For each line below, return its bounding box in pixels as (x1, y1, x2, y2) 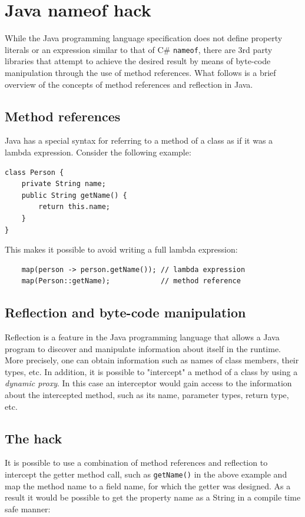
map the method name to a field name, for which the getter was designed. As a (5, 479, 291, 492)
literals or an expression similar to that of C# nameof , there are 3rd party (5, 43, 273, 55)
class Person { (5, 168, 64, 177)
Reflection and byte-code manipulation (5, 303, 246, 322)
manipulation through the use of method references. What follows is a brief (5, 66, 276, 78)
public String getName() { (21, 191, 127, 200)
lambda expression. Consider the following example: (5, 145, 191, 158)
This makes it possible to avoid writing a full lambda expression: (5, 243, 238, 256)
